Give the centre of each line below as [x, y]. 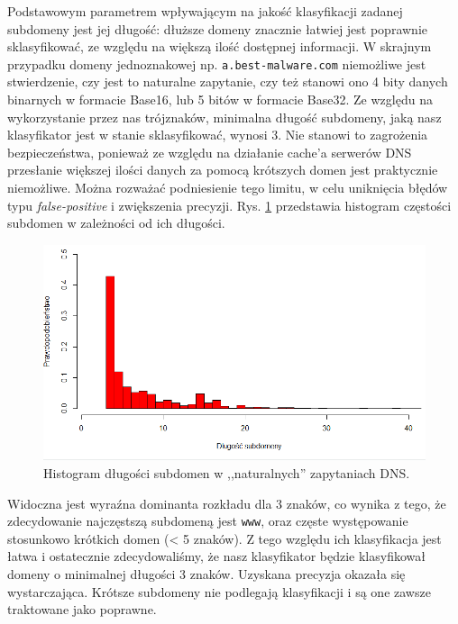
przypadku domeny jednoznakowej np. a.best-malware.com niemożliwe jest [217, 63]
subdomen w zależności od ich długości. [116, 223]
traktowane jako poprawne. [82, 609]
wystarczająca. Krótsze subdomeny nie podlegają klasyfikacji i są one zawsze [219, 591]
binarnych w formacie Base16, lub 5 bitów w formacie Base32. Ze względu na [220, 99]
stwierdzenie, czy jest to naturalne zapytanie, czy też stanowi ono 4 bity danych [228, 81]
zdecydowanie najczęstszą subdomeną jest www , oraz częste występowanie [208, 521]
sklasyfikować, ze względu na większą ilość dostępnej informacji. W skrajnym [220, 46]
